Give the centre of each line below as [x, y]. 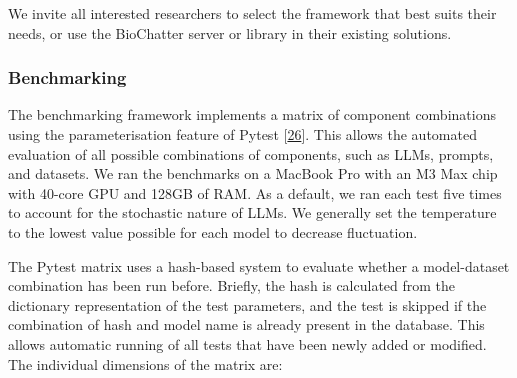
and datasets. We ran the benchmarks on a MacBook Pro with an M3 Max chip [253, 173]
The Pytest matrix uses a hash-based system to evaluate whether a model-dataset [259, 265]
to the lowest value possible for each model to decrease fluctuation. [213, 231]
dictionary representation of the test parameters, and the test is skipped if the [247, 304]
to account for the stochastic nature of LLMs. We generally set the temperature [252, 212]
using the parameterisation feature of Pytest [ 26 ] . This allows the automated [242, 134]
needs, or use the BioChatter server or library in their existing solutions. [230, 32]
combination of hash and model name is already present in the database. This [246, 324]
